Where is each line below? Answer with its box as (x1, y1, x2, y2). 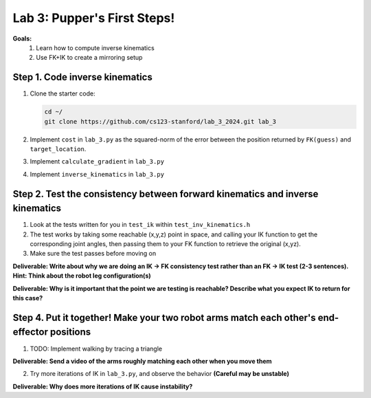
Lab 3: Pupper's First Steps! (12, 10, 175, 25)
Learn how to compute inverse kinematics (36, 43, 155, 52)
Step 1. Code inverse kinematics (12, 71, 153, 83)
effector (12, 327, 48, 338)
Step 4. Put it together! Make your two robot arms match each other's (12, 311, 316, 323)
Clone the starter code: (30, 89, 95, 98)
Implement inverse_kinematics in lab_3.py (30, 170, 165, 178)
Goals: (12, 34, 32, 43)
